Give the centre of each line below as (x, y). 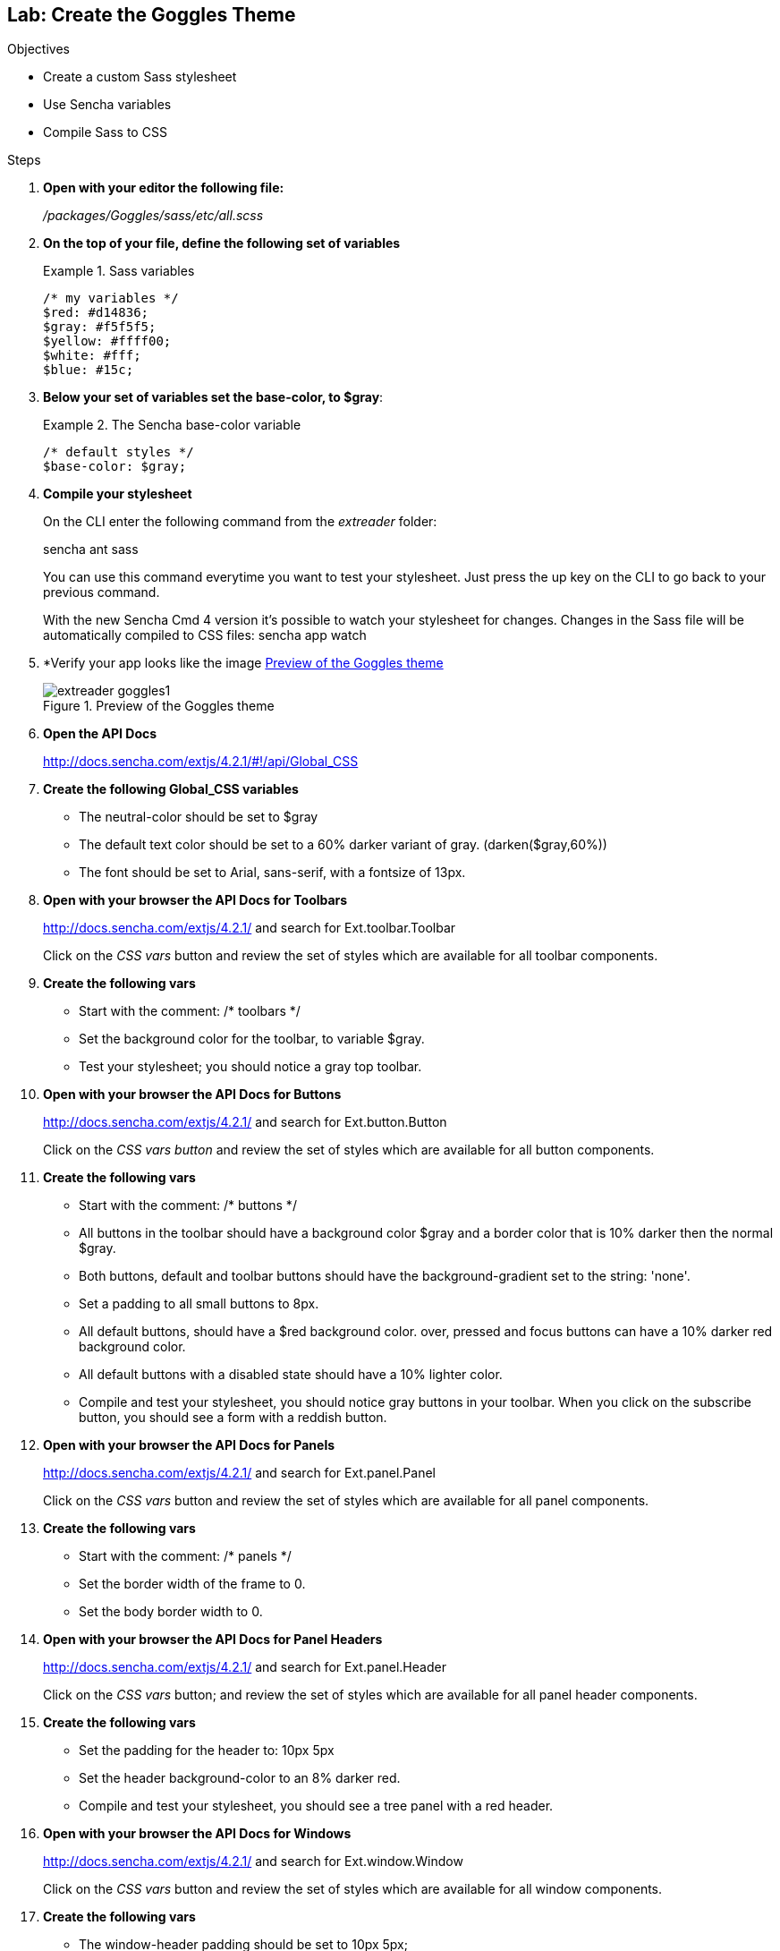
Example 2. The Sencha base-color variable (172, 425)
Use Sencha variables (107, 105)
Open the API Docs (100, 734)
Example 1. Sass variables (119, 271)
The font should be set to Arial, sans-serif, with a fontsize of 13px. (272, 873)
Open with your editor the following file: (164, 188)
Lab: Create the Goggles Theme (152, 15)
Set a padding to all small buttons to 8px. (199, 1304)
